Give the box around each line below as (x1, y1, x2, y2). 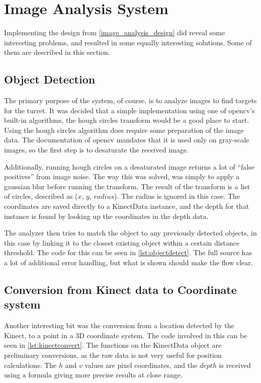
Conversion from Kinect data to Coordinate (4, 282, 237, 297)
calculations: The (4, 359, 57, 370)
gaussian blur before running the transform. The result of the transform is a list (4, 181, 250, 191)
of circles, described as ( (4, 191, 78, 201)
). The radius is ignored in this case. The (114, 191, 240, 201)
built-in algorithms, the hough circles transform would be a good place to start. (4, 115, 249, 125)
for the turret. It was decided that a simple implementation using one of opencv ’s (4, 105, 255, 115)
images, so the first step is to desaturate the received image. (4, 144, 189, 155)
